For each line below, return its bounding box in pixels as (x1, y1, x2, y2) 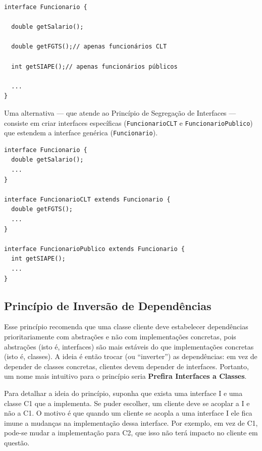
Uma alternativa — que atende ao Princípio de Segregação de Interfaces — (4, 107, 236, 118)
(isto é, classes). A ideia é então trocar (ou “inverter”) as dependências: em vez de (4, 351, 257, 362)
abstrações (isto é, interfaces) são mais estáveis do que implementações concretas (4, 341, 254, 352)
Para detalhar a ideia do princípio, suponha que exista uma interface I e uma (4, 387, 243, 398)
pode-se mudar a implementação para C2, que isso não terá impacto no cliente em (4, 427, 258, 438)
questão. (4, 437, 30, 447)
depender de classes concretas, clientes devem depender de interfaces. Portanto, (4, 361, 249, 371)
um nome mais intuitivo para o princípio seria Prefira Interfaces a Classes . (4, 371, 247, 381)
